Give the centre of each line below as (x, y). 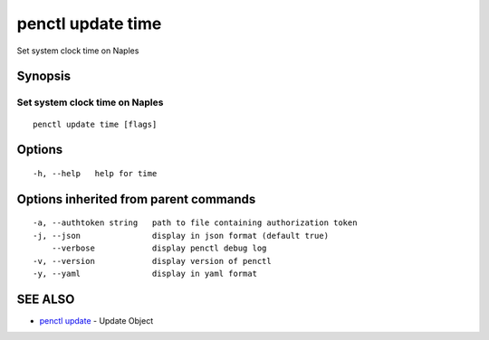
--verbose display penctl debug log (159, 248)
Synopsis (44, 76)
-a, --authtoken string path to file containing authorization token (195, 223)
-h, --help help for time (95, 173)
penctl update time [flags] (95, 124)
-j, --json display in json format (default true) (181, 236)
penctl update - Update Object (96, 320)
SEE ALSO (46, 299)
